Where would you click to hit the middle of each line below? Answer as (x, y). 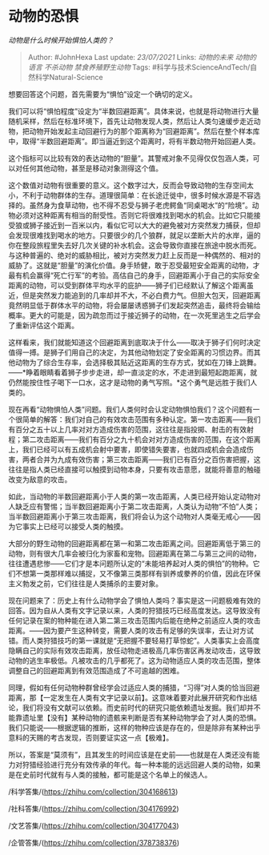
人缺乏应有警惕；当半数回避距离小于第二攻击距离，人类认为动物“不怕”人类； (134, 506)
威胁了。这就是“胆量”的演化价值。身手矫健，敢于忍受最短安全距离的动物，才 (134, 265)
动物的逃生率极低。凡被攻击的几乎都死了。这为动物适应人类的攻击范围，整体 (134, 660)
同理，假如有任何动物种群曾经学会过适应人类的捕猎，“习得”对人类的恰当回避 (134, 687)
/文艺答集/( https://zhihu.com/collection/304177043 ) (94, 825)
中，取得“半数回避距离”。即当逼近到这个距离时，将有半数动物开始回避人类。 (134, 141)
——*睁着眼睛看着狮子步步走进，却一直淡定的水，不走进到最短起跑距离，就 (133, 372)
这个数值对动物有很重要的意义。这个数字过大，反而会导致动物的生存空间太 (131, 185)
